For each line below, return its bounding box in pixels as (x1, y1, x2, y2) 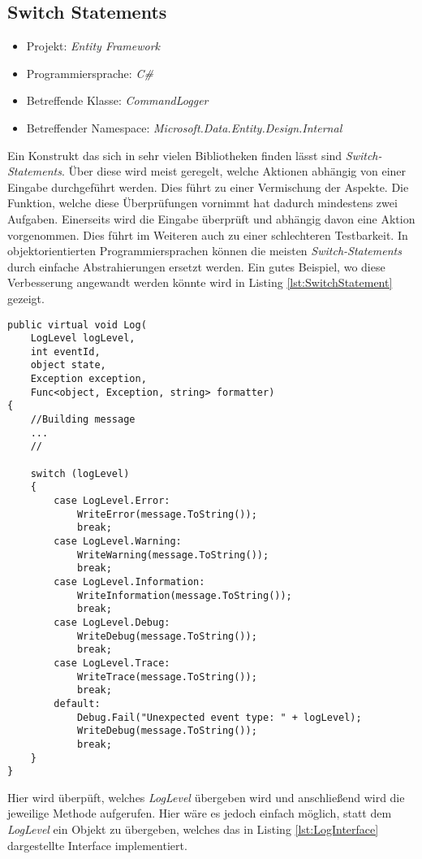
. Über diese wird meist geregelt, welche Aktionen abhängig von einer (61, 163, 407, 180)
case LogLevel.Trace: (54, 657, 170, 669)
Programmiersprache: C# (26, 64, 153, 81)
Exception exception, (30, 373, 147, 385)
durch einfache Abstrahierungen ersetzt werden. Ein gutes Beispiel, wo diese (7, 258, 385, 275)
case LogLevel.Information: (54, 575, 205, 588)
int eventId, (30, 345, 101, 358)
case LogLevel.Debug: (54, 616, 170, 628)
